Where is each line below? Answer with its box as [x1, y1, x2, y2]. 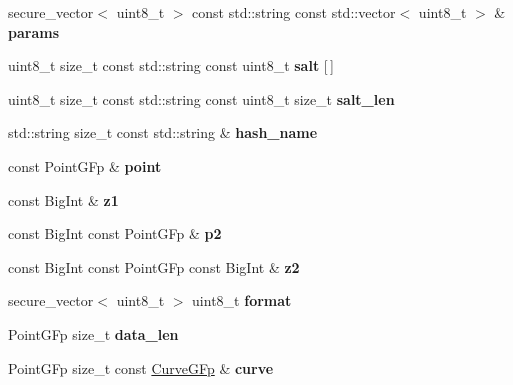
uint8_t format [192, 290, 292, 311]
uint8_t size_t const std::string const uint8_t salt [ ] [8, 55, 334, 76]
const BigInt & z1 [8, 189, 119, 210]
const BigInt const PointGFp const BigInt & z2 [8, 256, 300, 277]
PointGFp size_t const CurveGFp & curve [8, 357, 274, 378]
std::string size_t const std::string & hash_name [8, 122, 318, 143]
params [8, 21, 60, 42]
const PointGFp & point [8, 155, 162, 176]
